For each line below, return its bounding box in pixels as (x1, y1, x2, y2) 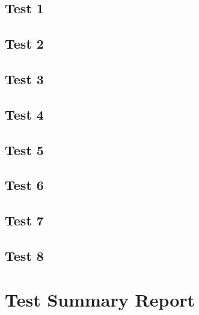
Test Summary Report (5, 287, 195, 312)
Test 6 (5, 176, 44, 194)
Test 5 (5, 140, 44, 159)
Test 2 (5, 34, 44, 53)
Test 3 (5, 69, 44, 88)
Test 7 (5, 211, 44, 230)
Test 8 (5, 246, 44, 265)
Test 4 (5, 105, 44, 123)
